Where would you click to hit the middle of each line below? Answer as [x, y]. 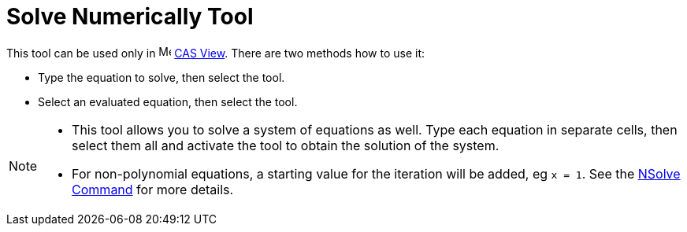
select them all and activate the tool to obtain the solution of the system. [286, 145]
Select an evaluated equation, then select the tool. [168, 101]
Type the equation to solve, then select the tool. [162, 77]
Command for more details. [153, 189]
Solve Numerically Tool [130, 17]
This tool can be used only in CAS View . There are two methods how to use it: [216, 53]
